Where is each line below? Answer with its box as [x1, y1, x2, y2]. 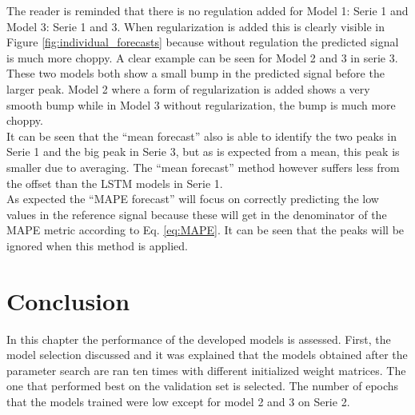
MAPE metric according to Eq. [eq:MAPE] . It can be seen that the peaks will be [6, 221, 405, 238]
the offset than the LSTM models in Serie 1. [6, 174, 223, 191]
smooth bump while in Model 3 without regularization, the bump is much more [6, 96, 396, 113]
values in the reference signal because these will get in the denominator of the [6, 206, 387, 222]
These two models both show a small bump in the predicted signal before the [6, 65, 385, 82]
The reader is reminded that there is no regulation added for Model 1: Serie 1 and [6, 2, 409, 18]
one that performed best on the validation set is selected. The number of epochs [6, 377, 399, 394]
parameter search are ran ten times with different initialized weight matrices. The [6, 361, 406, 378]
